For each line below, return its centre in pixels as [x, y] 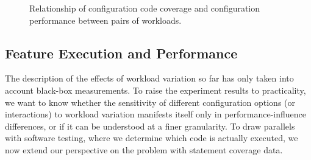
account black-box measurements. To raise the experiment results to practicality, [155, 90]
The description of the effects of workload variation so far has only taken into [149, 78]
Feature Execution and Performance [121, 53]
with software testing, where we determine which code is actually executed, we [152, 138]
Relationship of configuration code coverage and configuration [145, 8]
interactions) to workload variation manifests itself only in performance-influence [156, 114]
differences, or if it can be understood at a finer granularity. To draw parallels [150, 126]
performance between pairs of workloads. [105, 20]
